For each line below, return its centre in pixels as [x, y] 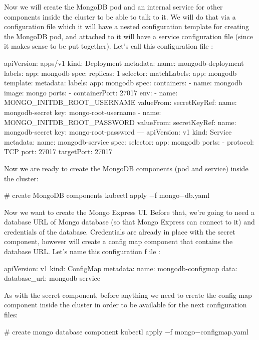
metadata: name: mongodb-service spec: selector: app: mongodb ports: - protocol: [129, 141]
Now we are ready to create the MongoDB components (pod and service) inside [126, 168]
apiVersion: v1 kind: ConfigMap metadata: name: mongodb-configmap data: [121, 268]
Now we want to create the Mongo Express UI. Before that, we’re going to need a [129, 212]
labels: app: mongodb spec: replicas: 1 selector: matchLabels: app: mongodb [120, 73]
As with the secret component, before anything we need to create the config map [128, 295]
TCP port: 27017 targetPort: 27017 [58, 151]
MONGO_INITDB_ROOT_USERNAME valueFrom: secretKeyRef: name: [120, 102]
